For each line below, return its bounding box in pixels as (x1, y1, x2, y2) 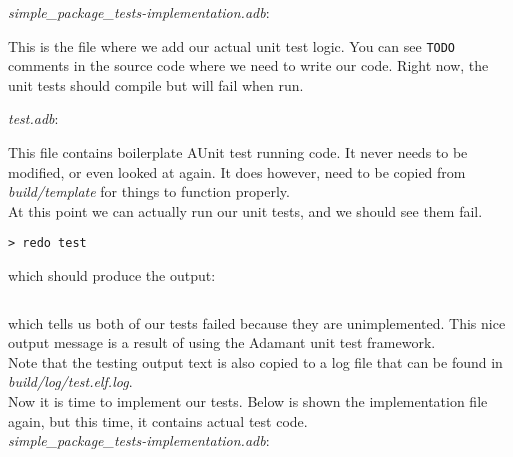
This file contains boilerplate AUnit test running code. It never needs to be (8, 142, 468, 163)
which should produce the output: (8, 265, 216, 286)
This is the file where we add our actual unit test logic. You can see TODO (8, 35, 456, 56)
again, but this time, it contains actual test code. (8, 410, 308, 431)
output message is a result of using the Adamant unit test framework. (8, 332, 436, 353)
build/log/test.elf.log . (8, 371, 133, 392)
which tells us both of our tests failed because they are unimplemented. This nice (8, 312, 506, 333)
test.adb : (8, 108, 59, 129)
